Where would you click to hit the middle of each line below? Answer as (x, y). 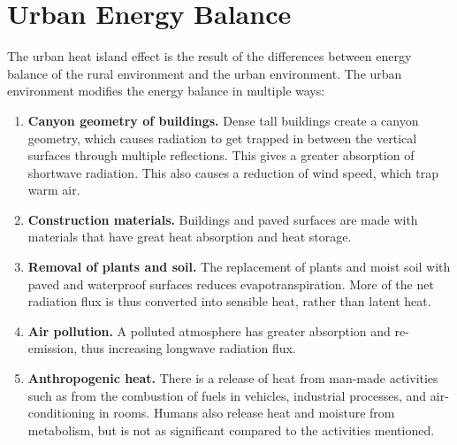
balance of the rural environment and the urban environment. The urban (205, 73)
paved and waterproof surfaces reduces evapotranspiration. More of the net (231, 284)
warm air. (54, 190)
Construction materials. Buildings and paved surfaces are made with (223, 219)
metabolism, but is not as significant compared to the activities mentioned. (231, 430)
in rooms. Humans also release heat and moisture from (247, 413)
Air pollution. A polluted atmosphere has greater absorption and (209, 330)
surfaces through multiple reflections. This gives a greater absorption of (221, 155)
